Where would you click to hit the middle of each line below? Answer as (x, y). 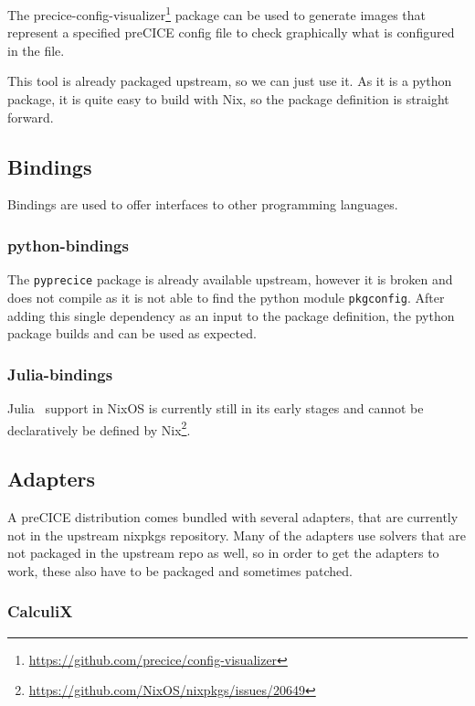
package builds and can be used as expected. (132, 333)
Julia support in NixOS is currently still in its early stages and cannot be (216, 407)
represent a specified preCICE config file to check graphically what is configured (231, 32)
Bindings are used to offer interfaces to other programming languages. (203, 204)
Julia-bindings (60, 374)
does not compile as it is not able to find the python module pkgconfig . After (226, 297)
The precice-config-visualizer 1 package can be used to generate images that (217, 13)
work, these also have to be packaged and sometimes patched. (180, 570)
